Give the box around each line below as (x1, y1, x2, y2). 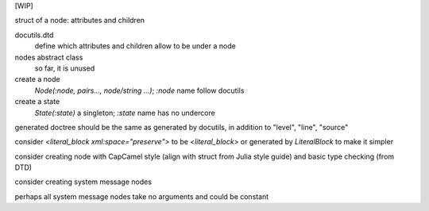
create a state (14, 97, 60, 106)
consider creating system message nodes (14, 177, 153, 186)
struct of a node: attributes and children (14, 16, 145, 25)
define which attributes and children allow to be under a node (34, 41, 236, 51)
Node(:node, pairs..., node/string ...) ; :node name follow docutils (34, 86, 245, 95)
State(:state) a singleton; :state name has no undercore (34, 108, 216, 117)
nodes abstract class (14, 52, 83, 62)
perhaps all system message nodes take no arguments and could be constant (14, 191, 269, 201)
